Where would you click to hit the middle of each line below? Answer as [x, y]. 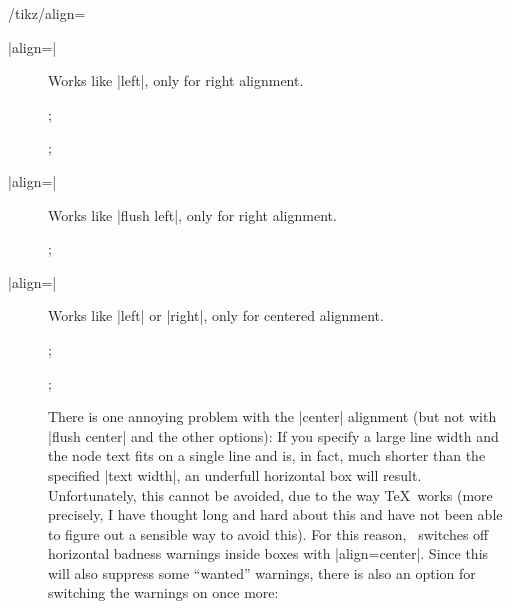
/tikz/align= [47, 13]
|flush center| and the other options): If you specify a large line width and [273, 435]
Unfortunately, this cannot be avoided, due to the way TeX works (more [270, 494]
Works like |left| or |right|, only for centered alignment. [216, 315]
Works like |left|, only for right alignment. [176, 80]
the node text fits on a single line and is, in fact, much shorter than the [267, 455]
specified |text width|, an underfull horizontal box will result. [235, 474]
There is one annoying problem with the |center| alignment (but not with [272, 416]
